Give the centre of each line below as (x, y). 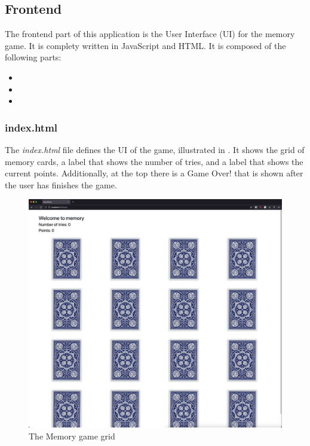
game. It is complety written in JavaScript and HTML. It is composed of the (145, 45)
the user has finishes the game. (61, 184)
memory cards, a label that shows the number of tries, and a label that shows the (154, 161)
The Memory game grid (72, 436)
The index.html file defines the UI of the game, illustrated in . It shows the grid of (155, 149)
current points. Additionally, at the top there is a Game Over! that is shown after (154, 173)
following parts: (33, 57)
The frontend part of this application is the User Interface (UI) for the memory (150, 34)
